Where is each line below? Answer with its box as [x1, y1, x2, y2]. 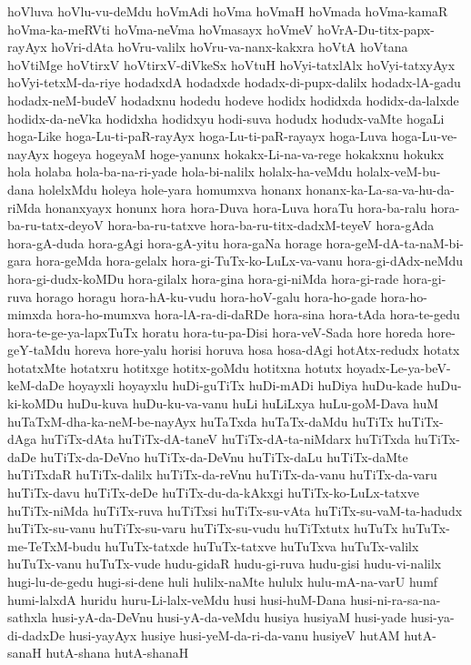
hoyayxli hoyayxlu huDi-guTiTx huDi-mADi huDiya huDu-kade [68, 376, 423, 395]
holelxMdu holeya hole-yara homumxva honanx [38, 179, 302, 198]
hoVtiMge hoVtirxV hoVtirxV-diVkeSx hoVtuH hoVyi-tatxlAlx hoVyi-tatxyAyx [7, 55, 456, 74]
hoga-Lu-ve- [391, 126, 457, 146]
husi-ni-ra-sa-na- [350, 589, 441, 609]
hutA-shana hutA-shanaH [45, 643, 189, 662]
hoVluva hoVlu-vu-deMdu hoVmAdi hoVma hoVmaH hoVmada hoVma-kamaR [7, 2, 448, 20]
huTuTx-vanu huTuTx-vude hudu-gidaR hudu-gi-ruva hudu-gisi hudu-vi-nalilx [7, 554, 442, 573]
